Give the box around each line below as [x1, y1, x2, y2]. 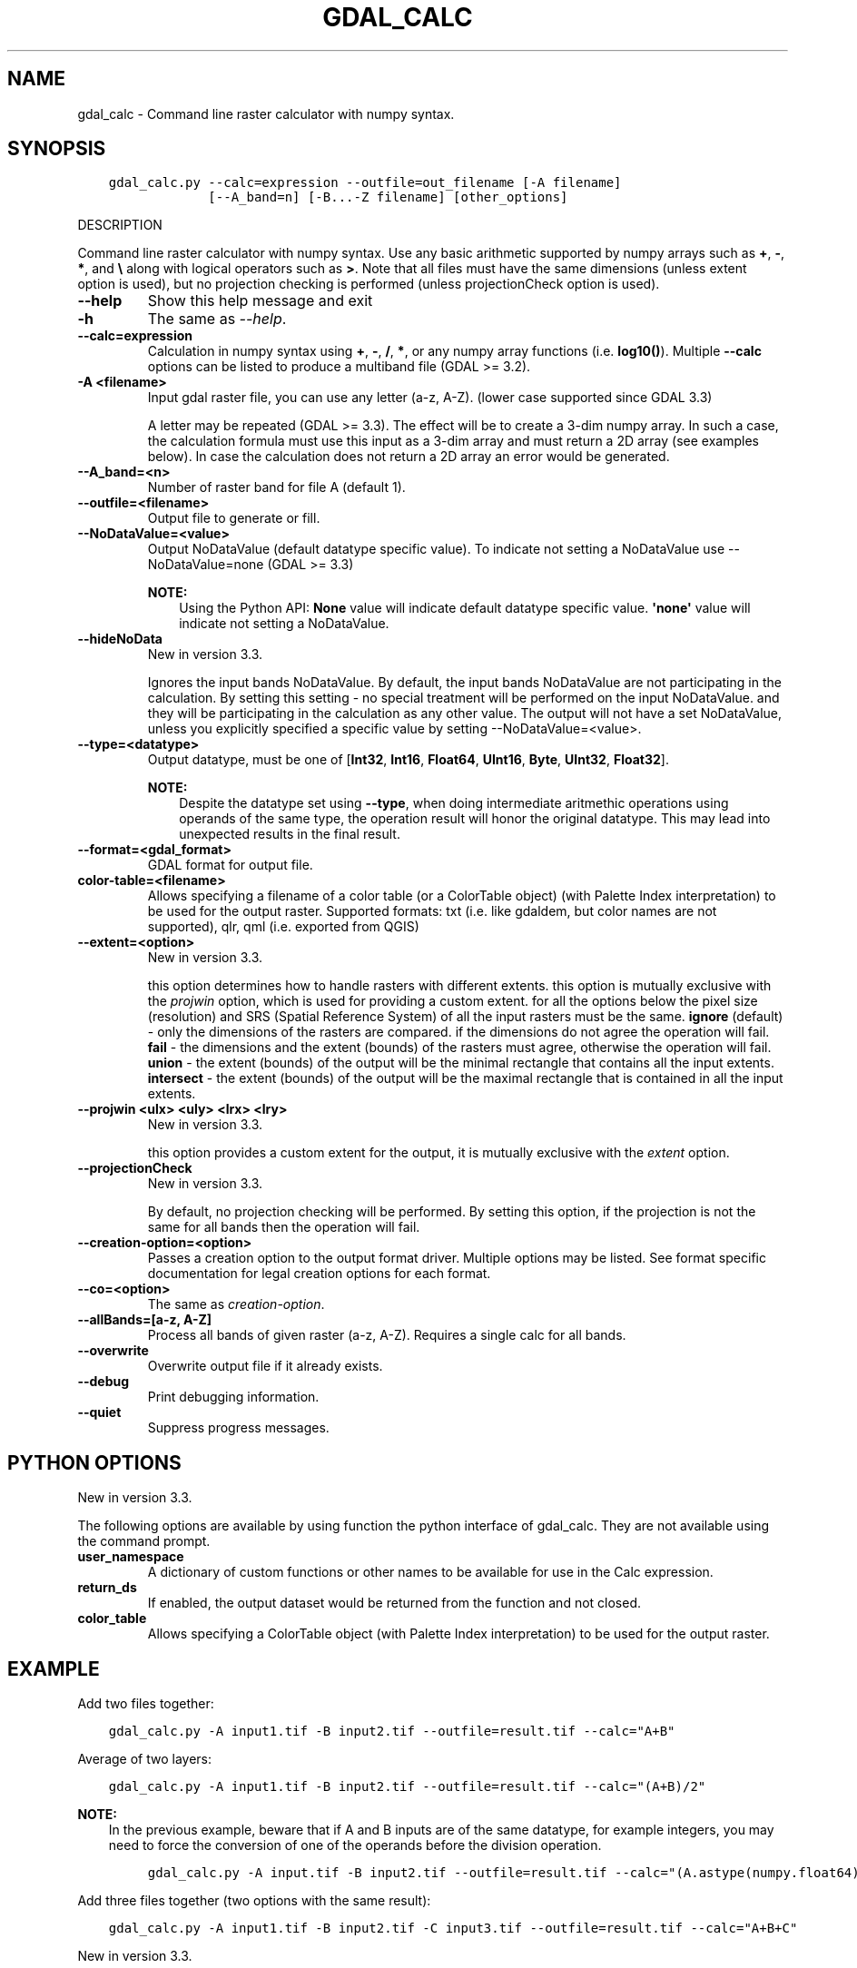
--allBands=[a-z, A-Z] [77, 1312, 212, 1328]
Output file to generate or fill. [147, 510, 320, 526]
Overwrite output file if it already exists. [147, 1358, 383, 1374]
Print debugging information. [147, 1389, 320, 1405]
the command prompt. [77, 1533, 211, 1550]
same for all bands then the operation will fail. [147, 1219, 420, 1235]
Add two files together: [77, 1696, 214, 1712]
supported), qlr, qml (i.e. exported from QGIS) [147, 919, 419, 935]
